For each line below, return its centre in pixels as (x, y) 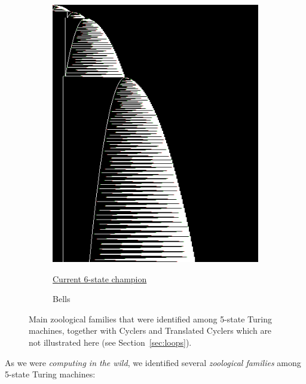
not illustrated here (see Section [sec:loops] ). (110, 342)
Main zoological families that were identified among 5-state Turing (151, 319)
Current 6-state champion (100, 278)
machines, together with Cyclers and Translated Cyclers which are (150, 330)
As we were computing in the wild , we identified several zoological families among (153, 362)
